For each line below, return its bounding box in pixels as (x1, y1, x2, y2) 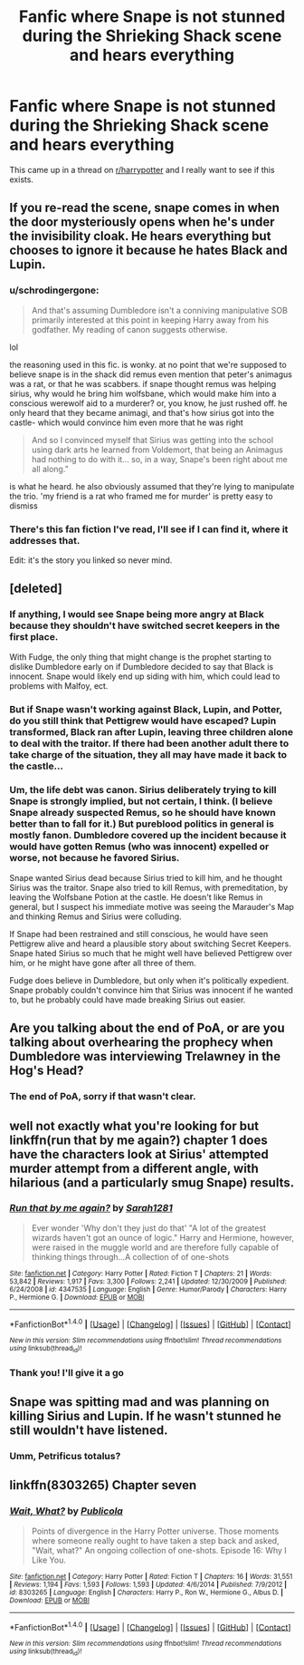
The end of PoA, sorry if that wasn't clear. (9, 1090, 196, 1103)
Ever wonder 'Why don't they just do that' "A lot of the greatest (31, 1222, 267, 1234)
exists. (9, 174, 34, 185)
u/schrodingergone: (9, 284, 100, 296)
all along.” (31, 463, 70, 474)
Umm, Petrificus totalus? (9, 1450, 121, 1463)
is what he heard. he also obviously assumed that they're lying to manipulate (9, 480, 295, 491)
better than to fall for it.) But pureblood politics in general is (9, 818, 274, 830)
